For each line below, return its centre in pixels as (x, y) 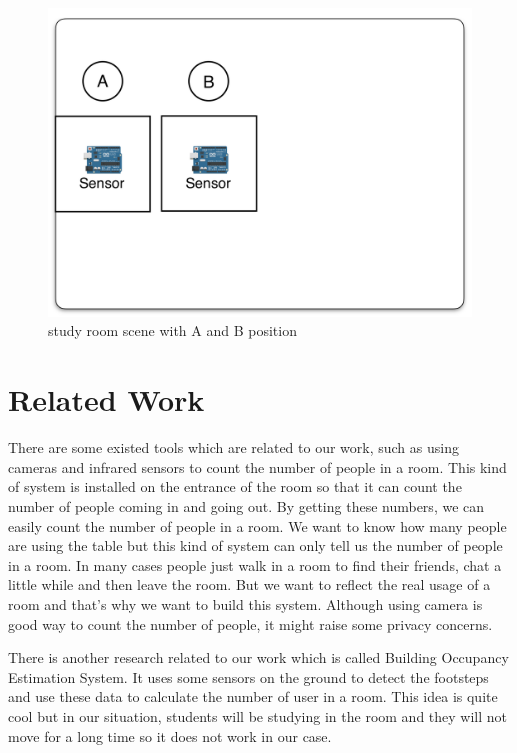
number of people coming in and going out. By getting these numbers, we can (246, 505)
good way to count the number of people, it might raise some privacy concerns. (250, 623)
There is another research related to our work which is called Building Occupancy (258, 657)
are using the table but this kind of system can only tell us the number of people (255, 545)
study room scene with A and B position (172, 330)
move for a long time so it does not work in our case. (170, 735)
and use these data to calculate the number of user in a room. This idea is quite (253, 696)
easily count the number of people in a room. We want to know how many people (257, 525)
